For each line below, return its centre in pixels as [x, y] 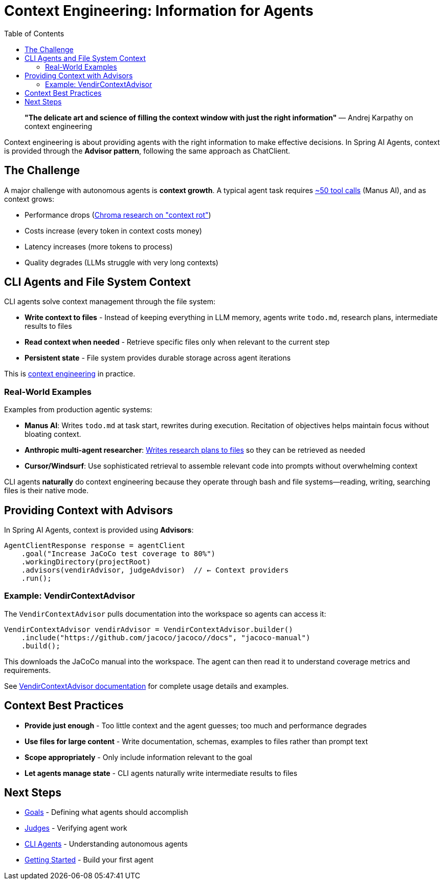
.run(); [36, 578]
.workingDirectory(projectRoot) [86, 562]
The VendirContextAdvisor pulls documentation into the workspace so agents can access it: [165, 614]
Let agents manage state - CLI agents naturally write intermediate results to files [161, 773]
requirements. [28, 670]
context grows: [29, 199]
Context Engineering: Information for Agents [159, 11]
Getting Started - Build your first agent [89, 860]
